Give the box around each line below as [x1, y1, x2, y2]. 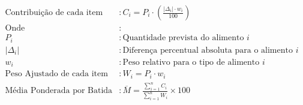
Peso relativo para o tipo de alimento [122, 58, 260, 67]
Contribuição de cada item [5, 8, 103, 17]
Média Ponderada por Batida [5, 86, 113, 95]
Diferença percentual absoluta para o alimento [122, 46, 293, 55]
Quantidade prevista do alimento [122, 34, 244, 43]
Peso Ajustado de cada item [5, 70, 108, 79]
